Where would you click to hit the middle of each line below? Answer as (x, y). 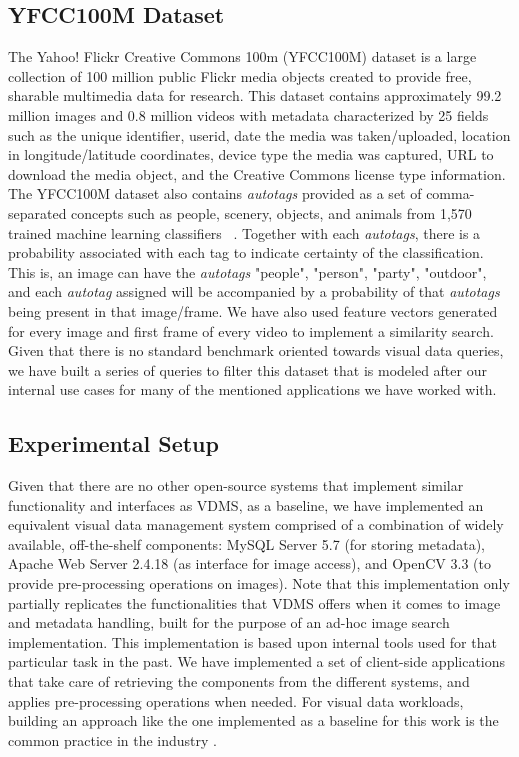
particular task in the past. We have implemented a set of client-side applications (257, 661)
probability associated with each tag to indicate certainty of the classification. (246, 252)
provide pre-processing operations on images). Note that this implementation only (259, 583)
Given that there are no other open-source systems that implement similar (236, 485)
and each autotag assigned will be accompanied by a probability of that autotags (254, 291)
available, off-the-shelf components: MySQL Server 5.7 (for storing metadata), (246, 543)
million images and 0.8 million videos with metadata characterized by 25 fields (248, 114)
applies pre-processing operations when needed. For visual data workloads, (236, 700)
